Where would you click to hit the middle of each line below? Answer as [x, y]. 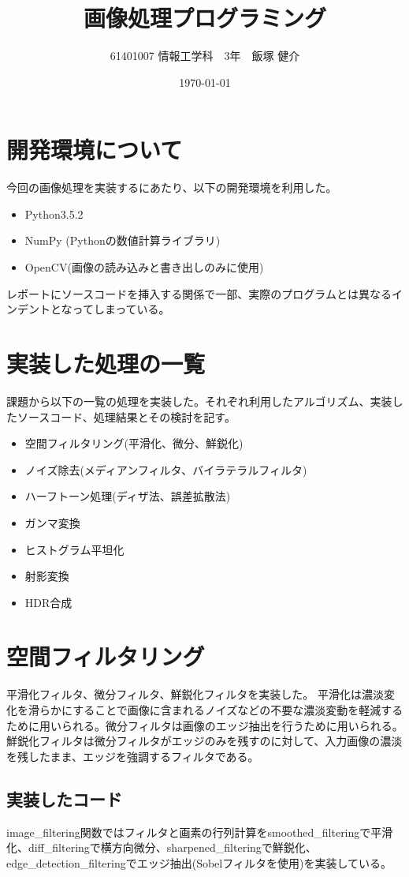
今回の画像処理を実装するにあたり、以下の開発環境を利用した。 [172, 187]
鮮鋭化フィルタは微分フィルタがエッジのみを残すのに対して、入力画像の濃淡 [204, 741]
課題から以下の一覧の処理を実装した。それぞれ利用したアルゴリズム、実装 [199, 401]
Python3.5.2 [54, 214]
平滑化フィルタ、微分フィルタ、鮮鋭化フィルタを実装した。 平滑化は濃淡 [195, 694]
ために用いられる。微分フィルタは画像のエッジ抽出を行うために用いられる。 [205, 725]
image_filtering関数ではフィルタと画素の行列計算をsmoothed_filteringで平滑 [200, 832]
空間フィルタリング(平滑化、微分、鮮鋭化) [134, 443]
